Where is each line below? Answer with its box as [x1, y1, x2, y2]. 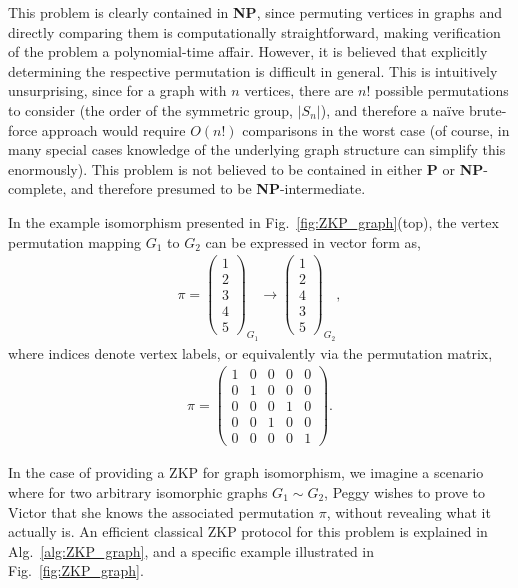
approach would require [41, 119, 186, 140]
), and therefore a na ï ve [320, 99, 465, 120]
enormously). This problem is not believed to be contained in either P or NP [8, 158, 484, 179]
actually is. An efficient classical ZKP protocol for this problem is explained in [8, 521, 488, 542]
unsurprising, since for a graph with [8, 80, 227, 101]
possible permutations [375, 80, 509, 101]
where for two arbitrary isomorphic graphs [8, 482, 268, 503]
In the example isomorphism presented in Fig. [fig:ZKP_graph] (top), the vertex [8, 211, 499, 232]
